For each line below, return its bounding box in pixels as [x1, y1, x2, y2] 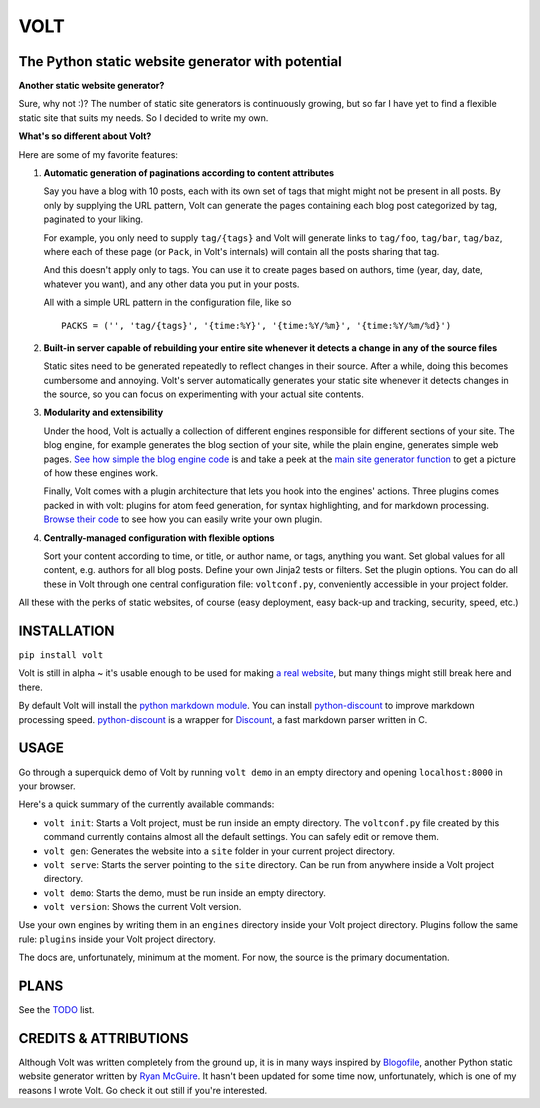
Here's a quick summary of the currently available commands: [18, 798, 275, 810]
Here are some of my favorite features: [18, 148, 179, 160]
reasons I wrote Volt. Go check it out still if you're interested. [18, 1084, 268, 1096]
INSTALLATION [18, 622, 115, 639]
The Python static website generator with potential [18, 53, 342, 70]
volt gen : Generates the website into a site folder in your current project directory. [43, 845, 395, 857]
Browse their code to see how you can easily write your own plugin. [43, 513, 323, 525]
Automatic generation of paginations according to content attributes [43, 167, 335, 179]
